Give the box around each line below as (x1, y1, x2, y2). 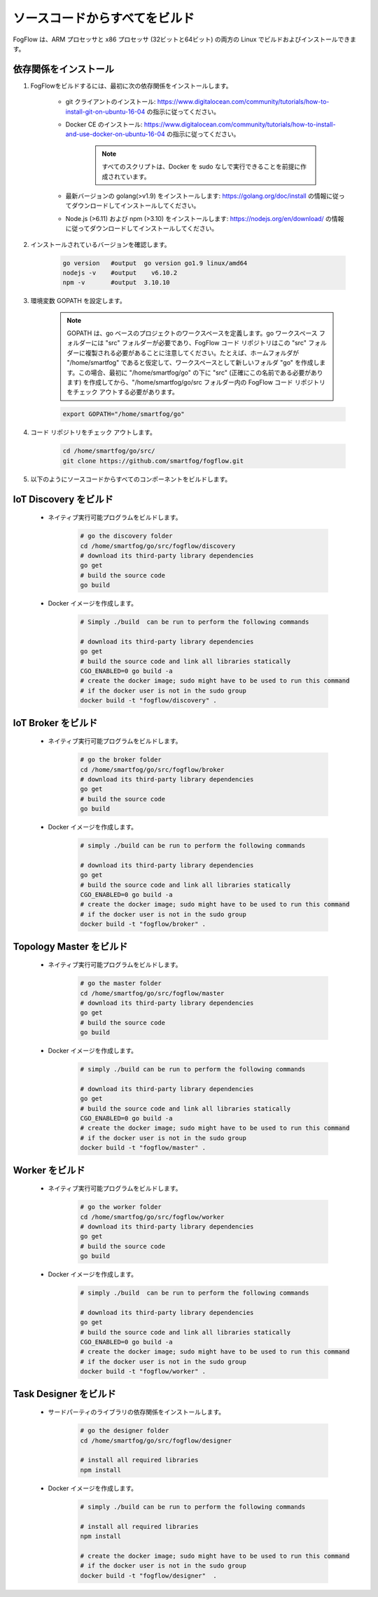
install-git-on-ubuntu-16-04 (65, 107, 146, 116)
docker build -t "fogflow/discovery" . (80, 697, 217, 704)
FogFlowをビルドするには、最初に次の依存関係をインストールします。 (30, 81, 232, 90)
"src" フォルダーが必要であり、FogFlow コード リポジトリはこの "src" (105, 339, 307, 347)
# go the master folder (80, 980, 162, 987)
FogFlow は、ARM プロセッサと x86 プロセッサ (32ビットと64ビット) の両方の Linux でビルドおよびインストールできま (13, 35, 357, 44)
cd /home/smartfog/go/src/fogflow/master (80, 989, 225, 997)
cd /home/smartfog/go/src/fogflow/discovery (80, 542, 236, 550)
